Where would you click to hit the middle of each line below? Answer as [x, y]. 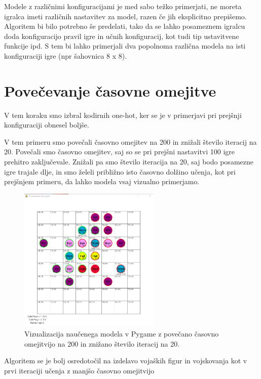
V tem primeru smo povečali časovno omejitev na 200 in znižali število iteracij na [130, 141]
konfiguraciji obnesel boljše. [47, 125]
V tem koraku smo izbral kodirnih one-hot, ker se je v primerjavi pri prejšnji [123, 115]
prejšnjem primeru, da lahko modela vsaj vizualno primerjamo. [102, 181]
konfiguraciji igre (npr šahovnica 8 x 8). [66, 55]
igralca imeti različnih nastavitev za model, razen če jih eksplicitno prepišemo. [125, 16]
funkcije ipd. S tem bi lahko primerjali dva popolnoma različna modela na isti [125, 46]
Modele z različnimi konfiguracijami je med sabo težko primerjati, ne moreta [123, 6]
